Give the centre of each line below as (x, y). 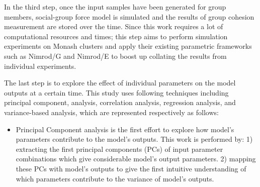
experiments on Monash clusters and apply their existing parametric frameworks (128, 46)
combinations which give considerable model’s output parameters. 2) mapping (136, 159)
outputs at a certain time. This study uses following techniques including (116, 92)
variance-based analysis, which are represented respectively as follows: (111, 112)
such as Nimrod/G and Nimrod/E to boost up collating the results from (115, 56)
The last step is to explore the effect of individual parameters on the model (120, 83)
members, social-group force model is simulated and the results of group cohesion (129, 16)
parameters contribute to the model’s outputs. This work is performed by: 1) (134, 139)
